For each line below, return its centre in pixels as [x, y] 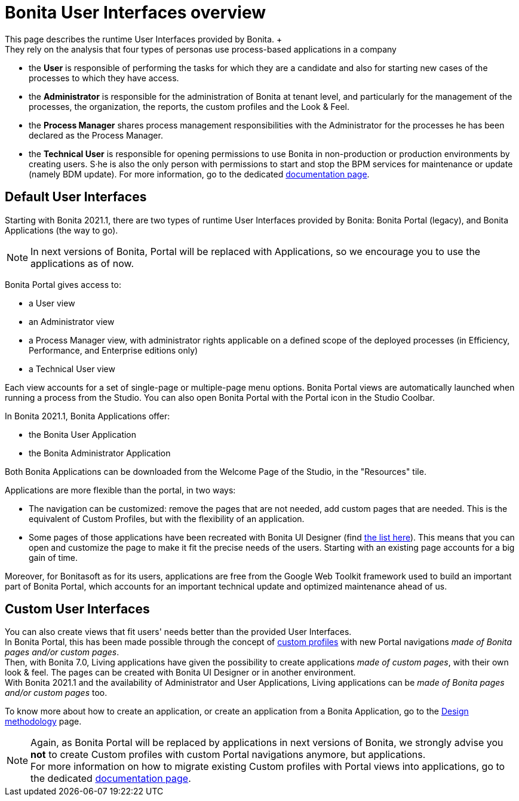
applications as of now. [82, 263]
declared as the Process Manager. [96, 135]
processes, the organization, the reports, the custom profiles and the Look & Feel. [189, 106]
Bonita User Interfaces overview [136, 13]
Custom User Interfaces [77, 609]
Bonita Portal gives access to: [63, 284]
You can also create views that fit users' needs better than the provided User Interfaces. [178, 632]
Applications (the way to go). [62, 230]
